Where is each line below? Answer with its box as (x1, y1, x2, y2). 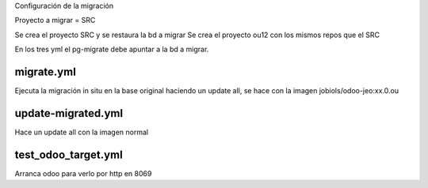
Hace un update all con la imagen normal (14, 127, 149, 137)
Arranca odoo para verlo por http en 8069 (14, 168, 152, 178)
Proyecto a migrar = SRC (14, 16, 96, 25)
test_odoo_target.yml (14, 148, 123, 161)
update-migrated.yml (14, 107, 123, 120)
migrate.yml (14, 65, 77, 78)
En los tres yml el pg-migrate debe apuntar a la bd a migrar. (14, 44, 209, 55)
